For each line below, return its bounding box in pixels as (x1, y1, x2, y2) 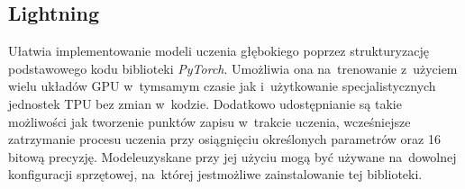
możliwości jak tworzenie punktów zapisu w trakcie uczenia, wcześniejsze (8, 112, 411, 130)
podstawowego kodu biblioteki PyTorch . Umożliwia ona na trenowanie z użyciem (8, 58, 458, 77)
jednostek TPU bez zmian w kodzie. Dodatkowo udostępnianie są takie (8, 94, 402, 112)
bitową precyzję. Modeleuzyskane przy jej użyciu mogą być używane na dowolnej (8, 147, 457, 166)
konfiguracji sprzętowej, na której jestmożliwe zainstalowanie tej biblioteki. (8, 165, 423, 184)
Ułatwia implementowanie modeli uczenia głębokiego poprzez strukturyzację (8, 41, 429, 60)
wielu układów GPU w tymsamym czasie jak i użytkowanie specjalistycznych (8, 76, 436, 95)
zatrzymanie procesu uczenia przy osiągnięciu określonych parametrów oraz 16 (8, 130, 441, 148)
